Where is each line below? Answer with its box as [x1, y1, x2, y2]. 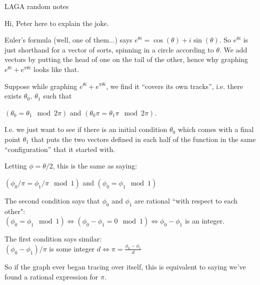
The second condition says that [4, 195, 100, 205]
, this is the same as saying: [52, 160, 137, 171]
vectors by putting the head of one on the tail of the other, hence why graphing [4, 54, 248, 64]
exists [4, 90, 21, 101]
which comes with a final [177, 124, 254, 134]
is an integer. [184, 215, 224, 226]
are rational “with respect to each [134, 195, 238, 205]
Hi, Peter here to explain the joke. [4, 17, 109, 28]
